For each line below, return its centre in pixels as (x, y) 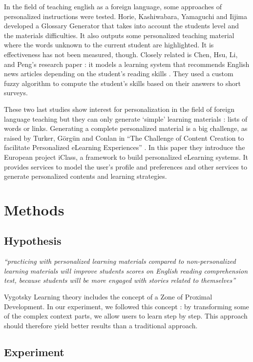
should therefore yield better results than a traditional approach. (101, 325)
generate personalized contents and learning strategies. (85, 176)
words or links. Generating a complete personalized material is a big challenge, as (126, 128)
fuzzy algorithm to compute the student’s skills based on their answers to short (122, 83)
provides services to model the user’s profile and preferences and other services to (126, 166)
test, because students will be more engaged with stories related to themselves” (120, 280)
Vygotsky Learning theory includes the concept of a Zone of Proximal (108, 297)
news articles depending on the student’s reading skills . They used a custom (119, 74)
